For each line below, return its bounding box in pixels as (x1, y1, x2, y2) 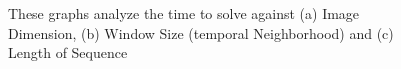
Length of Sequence (8, 42, 128, 63)
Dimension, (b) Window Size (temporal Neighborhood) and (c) (8, 22, 394, 43)
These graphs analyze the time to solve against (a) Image (8, 3, 360, 23)
